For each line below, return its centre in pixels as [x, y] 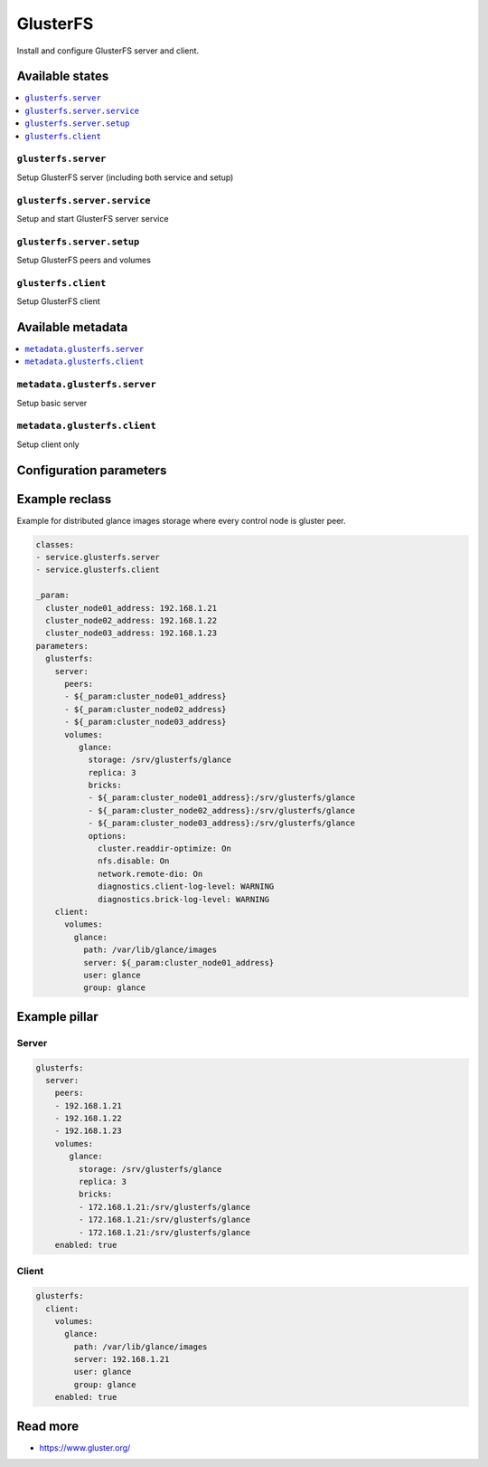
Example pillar [57, 1017]
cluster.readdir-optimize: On [165, 849]
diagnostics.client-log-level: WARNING [186, 886]
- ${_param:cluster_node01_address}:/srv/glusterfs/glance [222, 798]
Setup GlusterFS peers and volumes [84, 260]
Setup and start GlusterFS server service [93, 218]
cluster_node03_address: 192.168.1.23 [131, 633]
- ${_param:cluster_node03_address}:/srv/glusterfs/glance [222, 823]
